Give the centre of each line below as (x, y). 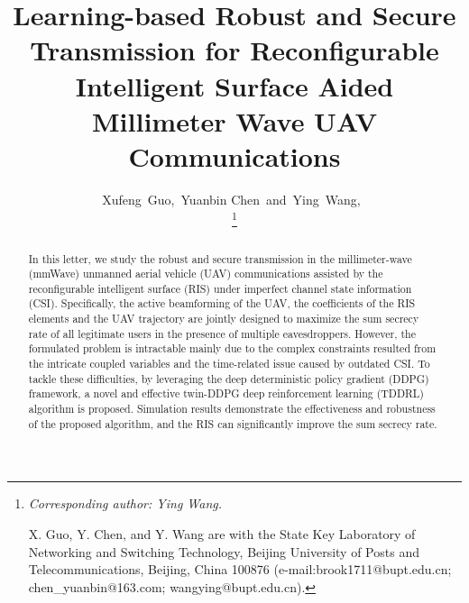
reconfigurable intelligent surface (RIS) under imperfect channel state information (220, 288)
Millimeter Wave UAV (234, 120)
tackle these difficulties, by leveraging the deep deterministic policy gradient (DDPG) (229, 378)
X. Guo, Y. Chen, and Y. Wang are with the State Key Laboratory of (222, 533)
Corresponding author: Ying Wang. (125, 503)
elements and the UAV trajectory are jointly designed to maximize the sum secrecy (224, 319)
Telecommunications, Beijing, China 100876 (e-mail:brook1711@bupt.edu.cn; (240, 569)
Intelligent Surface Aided (234, 85)
